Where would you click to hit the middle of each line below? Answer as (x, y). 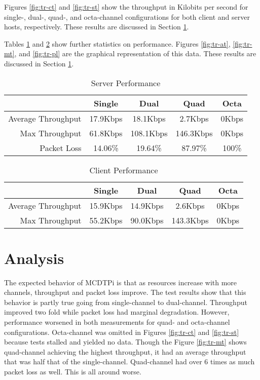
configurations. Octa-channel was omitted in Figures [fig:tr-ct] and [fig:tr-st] (122, 332)
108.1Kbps (149, 133)
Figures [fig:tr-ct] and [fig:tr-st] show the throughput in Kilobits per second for (126, 7)
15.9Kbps (106, 205)
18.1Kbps (149, 118)
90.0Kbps (147, 220)
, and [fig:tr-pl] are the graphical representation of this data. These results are (135, 53)
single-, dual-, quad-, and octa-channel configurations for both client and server (127, 16)
